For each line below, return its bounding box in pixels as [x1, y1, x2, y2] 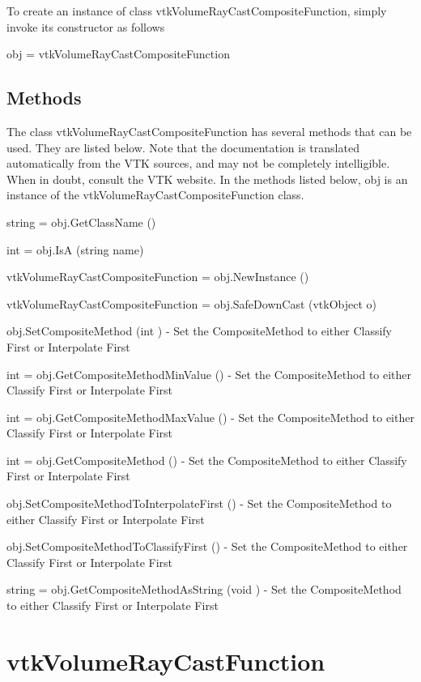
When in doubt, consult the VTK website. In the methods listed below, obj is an [6, 170, 408, 187]
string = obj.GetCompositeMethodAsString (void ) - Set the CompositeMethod [6, 581, 402, 598]
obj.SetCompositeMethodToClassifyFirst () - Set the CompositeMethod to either [6, 538, 408, 555]
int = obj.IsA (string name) [6, 241, 144, 258]
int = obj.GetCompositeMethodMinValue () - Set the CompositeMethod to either [6, 365, 412, 382]
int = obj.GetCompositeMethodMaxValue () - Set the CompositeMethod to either [6, 408, 415, 425]
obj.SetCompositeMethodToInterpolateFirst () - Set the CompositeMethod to [6, 495, 392, 512]
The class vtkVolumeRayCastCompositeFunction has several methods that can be [6, 122, 412, 139]
